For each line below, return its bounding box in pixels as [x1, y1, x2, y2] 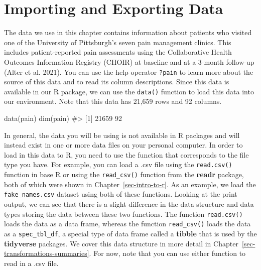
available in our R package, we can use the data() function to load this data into [4, 86, 254, 96]
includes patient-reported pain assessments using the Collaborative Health [4, 47, 232, 57]
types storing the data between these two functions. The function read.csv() [4, 208, 243, 219]
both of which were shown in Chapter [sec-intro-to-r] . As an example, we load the [4, 179, 256, 189]
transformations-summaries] [4, 248, 89, 258]
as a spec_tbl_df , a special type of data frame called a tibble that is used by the [4, 228, 257, 238]
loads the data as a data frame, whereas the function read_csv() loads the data [4, 218, 251, 229]
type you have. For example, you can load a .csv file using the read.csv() [4, 159, 232, 170]
